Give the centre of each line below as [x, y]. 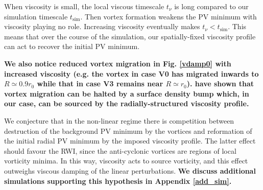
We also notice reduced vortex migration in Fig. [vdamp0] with [118, 63]
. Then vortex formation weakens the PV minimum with [169, 16]
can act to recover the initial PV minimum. [72, 46]
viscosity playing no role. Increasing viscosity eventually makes [102, 26]
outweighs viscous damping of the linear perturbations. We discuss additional [130, 170]
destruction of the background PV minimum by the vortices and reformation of [128, 130]
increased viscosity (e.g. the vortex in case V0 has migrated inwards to [131, 73]
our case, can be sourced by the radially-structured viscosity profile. [127, 103]
